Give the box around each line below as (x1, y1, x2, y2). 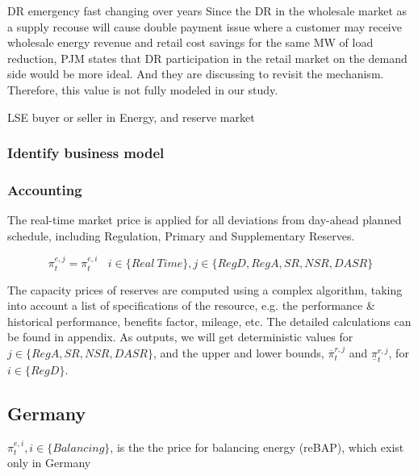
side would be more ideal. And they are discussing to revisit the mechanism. (7, 65, 384, 82)
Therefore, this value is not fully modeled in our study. (7, 81, 278, 98)
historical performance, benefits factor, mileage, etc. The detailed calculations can (7, 312, 412, 329)
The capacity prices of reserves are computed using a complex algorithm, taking (7, 281, 403, 298)
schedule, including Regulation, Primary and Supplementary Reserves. (7, 227, 355, 244)
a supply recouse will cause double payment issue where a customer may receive (7, 18, 402, 35)
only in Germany (7, 454, 91, 471)
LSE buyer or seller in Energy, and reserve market (7, 108, 255, 125)
